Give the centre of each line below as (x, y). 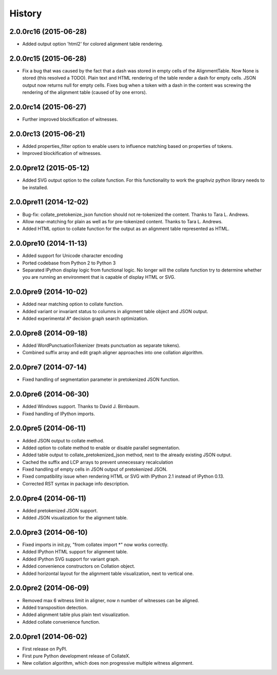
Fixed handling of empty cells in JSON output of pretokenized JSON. (95, 469)
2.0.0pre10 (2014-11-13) (48, 244)
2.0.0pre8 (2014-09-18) (48, 333)
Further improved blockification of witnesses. (70, 119)
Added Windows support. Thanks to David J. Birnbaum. (81, 407)
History (26, 13)
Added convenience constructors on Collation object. (79, 566)
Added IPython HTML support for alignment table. (75, 552)
